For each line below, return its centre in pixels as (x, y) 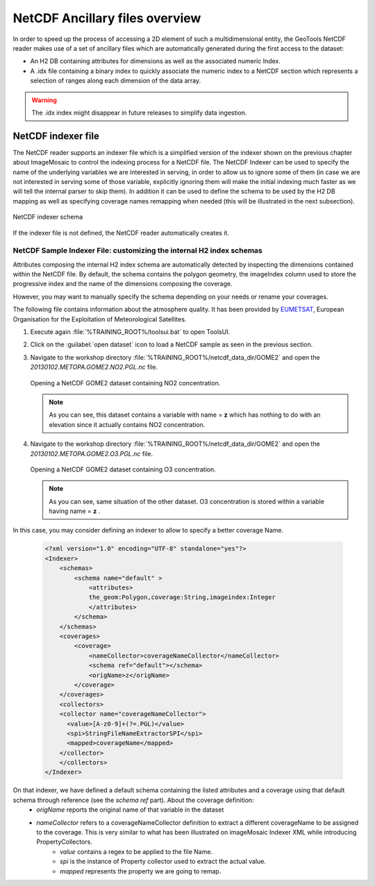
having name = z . (75, 511)
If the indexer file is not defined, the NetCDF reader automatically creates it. (121, 233)
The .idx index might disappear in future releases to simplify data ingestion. (139, 112)
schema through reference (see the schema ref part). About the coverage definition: (133, 800)
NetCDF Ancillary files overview (107, 18)
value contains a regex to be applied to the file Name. (136, 851)
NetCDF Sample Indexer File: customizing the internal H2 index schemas (138, 251)
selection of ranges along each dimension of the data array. (116, 81)
